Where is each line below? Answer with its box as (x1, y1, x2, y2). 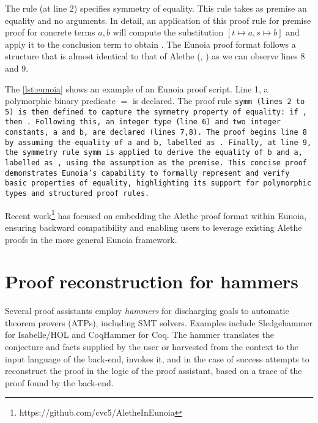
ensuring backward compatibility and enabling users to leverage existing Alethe (5, 220, 302, 233)
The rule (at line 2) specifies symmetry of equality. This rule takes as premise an (5, 2, 307, 14)
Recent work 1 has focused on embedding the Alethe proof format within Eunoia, (5, 207, 307, 222)
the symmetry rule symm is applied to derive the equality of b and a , (5, 148, 303, 157)
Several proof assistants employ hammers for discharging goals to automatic (5, 304, 289, 317)
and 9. (5, 61, 29, 74)
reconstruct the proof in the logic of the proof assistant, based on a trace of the (5, 364, 302, 377)
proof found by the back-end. (5, 376, 114, 389)
